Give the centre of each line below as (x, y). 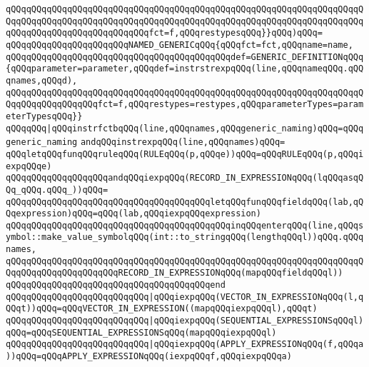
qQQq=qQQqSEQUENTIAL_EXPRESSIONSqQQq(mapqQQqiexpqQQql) (141, 332)
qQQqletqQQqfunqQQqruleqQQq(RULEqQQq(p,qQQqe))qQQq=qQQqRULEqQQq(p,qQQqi (185, 154)
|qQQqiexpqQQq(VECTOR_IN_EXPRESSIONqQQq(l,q (256, 297)
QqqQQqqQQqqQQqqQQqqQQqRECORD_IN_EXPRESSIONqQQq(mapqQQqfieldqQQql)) (175, 273)
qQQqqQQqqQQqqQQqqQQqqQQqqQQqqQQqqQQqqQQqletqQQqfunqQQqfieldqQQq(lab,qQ (185, 202)
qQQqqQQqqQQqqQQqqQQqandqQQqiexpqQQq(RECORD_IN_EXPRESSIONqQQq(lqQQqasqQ (185, 178)
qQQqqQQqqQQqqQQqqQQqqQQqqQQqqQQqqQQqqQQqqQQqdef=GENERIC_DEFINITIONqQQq (185, 57)
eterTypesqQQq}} (44, 116)
